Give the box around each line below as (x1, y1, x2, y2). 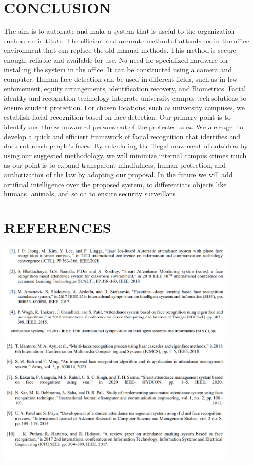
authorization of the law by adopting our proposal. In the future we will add (4, 169, 232, 180)
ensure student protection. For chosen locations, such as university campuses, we (4, 102, 245, 112)
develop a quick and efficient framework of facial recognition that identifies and (4, 131, 240, 141)
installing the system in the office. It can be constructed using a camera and (4, 64, 232, 74)
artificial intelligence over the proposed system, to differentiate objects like (4, 179, 227, 189)
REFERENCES (4, 217, 111, 237)
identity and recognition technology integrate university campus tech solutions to (4, 93, 247, 103)
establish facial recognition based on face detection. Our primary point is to (4, 112, 231, 122)
